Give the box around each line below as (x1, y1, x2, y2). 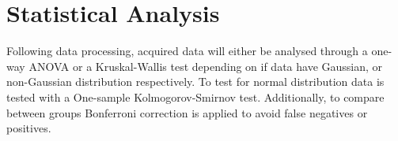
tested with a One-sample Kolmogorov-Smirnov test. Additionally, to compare (6, 88, 385, 105)
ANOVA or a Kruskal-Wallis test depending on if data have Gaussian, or (28, 58, 383, 74)
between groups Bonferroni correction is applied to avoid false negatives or (6, 104, 368, 121)
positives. (6, 120, 51, 136)
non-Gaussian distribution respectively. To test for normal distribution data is (6, 73, 385, 90)
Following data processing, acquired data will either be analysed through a (6, 43, 368, 59)
